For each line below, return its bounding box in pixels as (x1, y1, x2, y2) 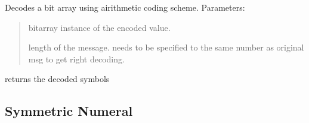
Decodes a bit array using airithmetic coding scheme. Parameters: (5, 1, 245, 13)
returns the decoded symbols (5, 72, 110, 85)
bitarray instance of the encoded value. (28, 21, 171, 33)
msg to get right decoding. (28, 52, 125, 65)
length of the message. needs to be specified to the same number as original (28, 41, 304, 53)
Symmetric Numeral (5, 102, 133, 120)
